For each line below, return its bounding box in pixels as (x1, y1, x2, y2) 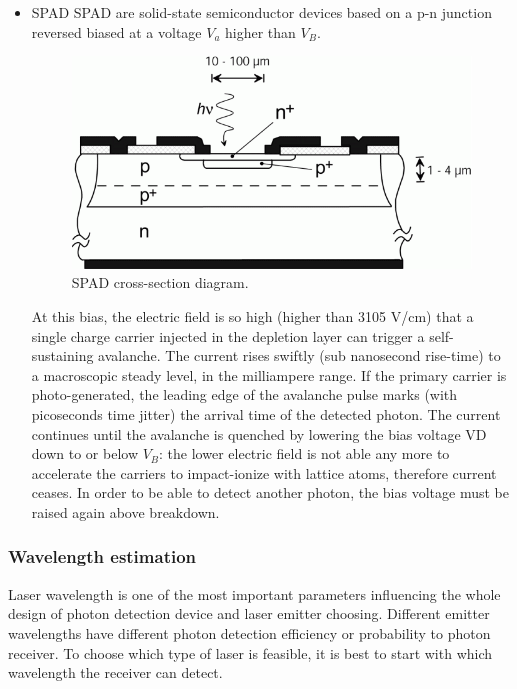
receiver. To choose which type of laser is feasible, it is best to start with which (8, 642, 493, 663)
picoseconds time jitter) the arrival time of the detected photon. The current (31, 403, 501, 424)
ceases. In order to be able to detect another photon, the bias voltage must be (31, 482, 509, 503)
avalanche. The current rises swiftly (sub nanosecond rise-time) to (98, 345, 501, 366)
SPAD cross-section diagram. (71, 272, 249, 293)
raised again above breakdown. (31, 501, 220, 522)
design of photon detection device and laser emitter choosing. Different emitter (8, 603, 490, 624)
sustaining (31, 345, 94, 366)
